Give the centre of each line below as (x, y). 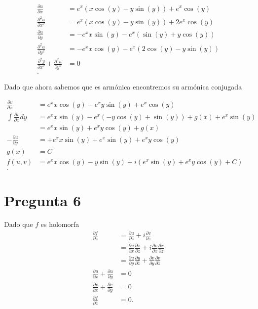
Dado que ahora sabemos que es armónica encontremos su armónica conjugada (123, 86)
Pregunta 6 (43, 200)
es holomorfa (60, 224)
